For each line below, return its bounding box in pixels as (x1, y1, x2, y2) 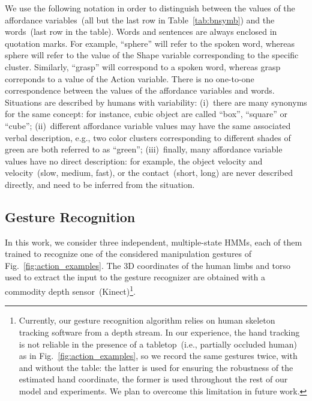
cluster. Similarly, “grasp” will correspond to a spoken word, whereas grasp (5, 60, 281, 73)
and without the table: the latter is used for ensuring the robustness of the (19, 361, 293, 373)
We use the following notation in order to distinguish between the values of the (5, 2, 295, 14)
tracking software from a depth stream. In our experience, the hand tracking (19, 325, 300, 338)
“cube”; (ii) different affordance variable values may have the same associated (5, 119, 291, 131)
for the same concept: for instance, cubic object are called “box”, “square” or (5, 107, 287, 120)
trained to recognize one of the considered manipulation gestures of (5, 247, 252, 260)
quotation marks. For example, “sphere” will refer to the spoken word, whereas (5, 37, 295, 49)
